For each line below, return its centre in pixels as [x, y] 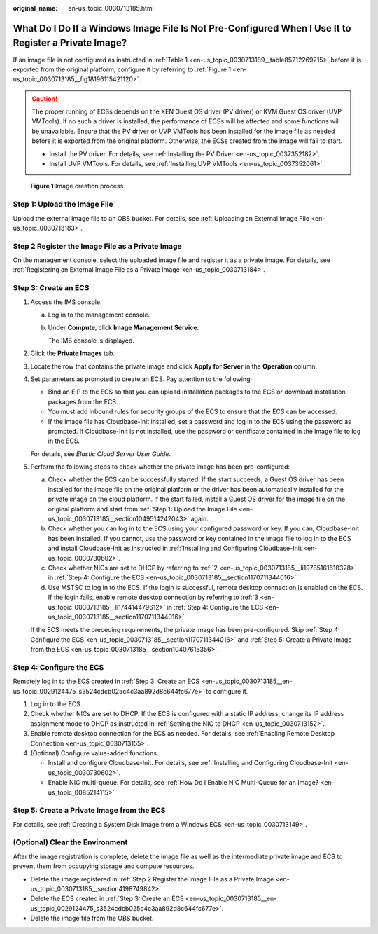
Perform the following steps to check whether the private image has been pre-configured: [160, 467]
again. [200, 519]
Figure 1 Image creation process [77, 186]
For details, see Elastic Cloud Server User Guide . [101, 454]
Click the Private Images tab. [73, 353]
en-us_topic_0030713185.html [111, 8]
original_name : [35, 8]
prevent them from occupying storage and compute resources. [104, 866]
